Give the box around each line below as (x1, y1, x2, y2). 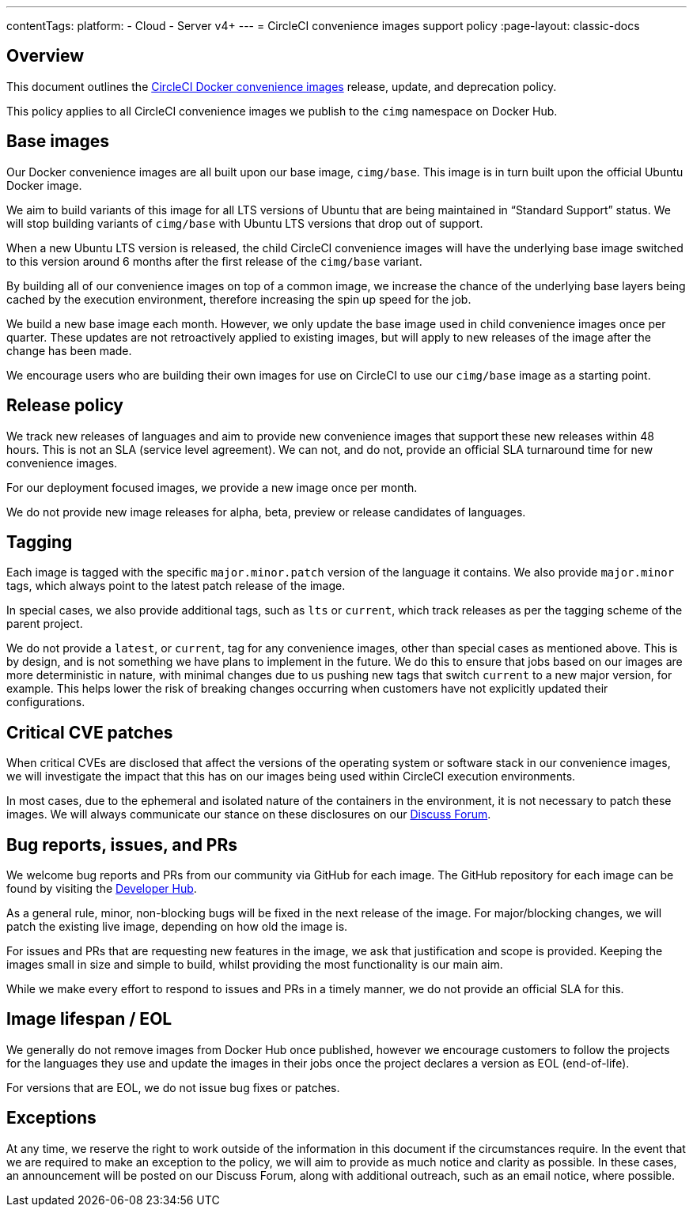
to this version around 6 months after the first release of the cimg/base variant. (6, 254, 422, 268)
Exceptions (6, 1108, 97, 1128)
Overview (6, 46, 85, 66)
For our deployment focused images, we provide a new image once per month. (6, 480, 418, 494)
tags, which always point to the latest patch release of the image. (6, 579, 346, 593)
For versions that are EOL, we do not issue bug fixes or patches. (6, 1080, 340, 1094)
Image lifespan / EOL (6, 1009, 172, 1030)
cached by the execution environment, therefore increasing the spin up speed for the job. (6, 292, 471, 306)
